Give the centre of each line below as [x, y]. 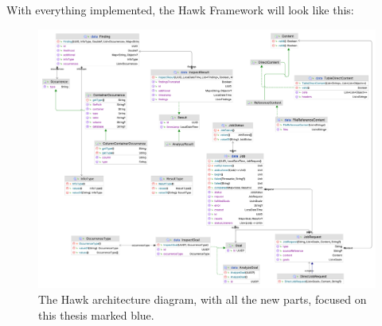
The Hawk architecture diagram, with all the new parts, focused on [203, 299]
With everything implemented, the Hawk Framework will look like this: [180, 10]
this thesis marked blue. [96, 314]
